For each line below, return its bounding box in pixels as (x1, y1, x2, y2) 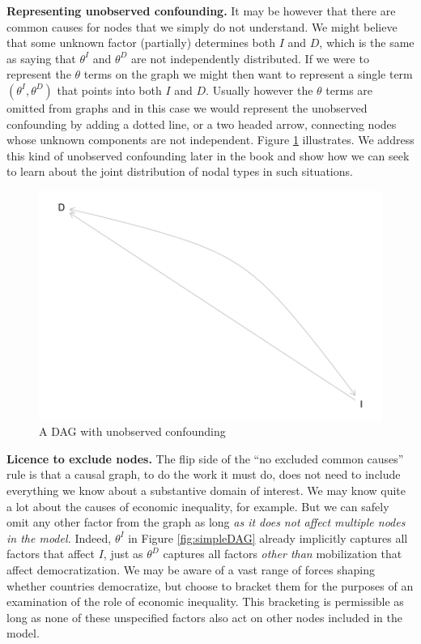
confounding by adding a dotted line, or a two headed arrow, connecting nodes (6, 115, 397, 132)
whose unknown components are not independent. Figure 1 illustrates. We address (6, 131, 415, 148)
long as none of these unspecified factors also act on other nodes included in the (6, 608, 402, 625)
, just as (103, 545, 143, 562)
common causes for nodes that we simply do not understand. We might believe (6, 18, 398, 35)
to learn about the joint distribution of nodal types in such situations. (6, 163, 353, 180)
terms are (325, 81, 373, 98)
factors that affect (6, 545, 95, 562)
